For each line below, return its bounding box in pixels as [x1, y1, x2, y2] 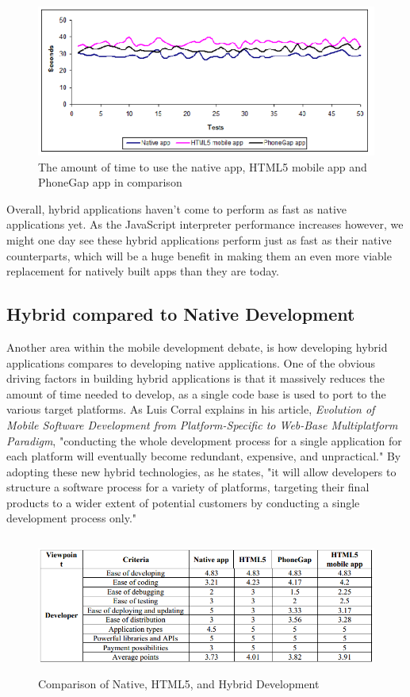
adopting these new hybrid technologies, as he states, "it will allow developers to [6, 463, 397, 479]
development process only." [6, 510, 137, 526]
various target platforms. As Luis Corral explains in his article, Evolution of [6, 401, 375, 418]
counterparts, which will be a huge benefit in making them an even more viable [6, 247, 392, 264]
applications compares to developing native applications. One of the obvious [6, 354, 376, 371]
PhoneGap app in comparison [38, 174, 182, 191]
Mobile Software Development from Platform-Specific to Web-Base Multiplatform [6, 416, 398, 433]
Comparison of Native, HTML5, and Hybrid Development [38, 675, 320, 691]
